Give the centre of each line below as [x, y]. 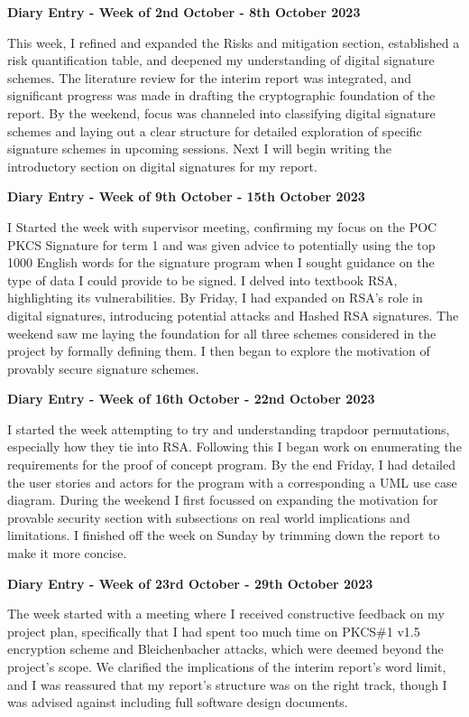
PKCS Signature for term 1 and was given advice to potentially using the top [221, 244]
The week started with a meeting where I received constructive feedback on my [226, 614]
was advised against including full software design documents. [178, 702]
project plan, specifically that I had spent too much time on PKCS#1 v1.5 [214, 631]
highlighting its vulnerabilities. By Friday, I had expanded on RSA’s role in [215, 298]
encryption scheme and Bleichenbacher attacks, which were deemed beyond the [225, 649]
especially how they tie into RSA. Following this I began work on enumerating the [234, 447]
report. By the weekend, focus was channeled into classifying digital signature [221, 112]
